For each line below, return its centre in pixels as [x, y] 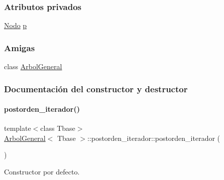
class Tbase [58, 128]
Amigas [20, 47]
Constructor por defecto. [42, 172]
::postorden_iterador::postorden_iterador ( [154, 138]
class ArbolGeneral [33, 66]
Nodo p [16, 25]
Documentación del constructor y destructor [96, 88]
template [18, 128]
